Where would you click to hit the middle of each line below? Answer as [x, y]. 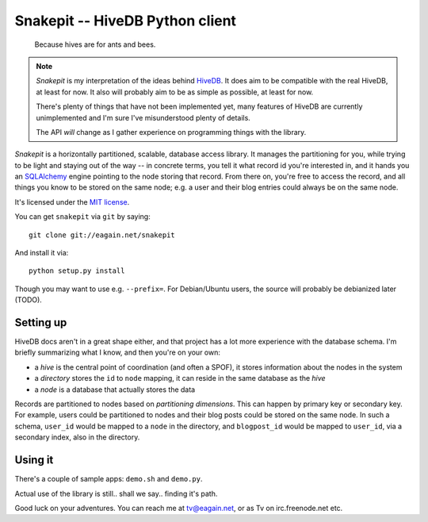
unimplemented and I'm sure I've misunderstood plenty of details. [143, 117]
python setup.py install [77, 271]
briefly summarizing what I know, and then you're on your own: [118, 352]
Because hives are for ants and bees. [95, 44]
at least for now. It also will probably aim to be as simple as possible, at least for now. [175, 92]
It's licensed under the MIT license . [72, 202]
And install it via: [42, 253]
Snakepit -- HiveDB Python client [126, 21]
